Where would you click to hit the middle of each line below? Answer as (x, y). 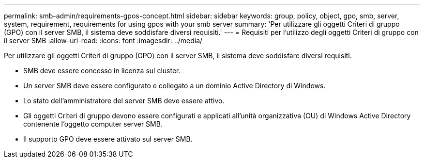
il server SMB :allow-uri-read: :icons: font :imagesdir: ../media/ (103, 40)
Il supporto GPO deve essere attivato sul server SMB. (108, 139)
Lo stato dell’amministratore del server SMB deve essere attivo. (124, 101)
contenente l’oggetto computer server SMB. (93, 124)
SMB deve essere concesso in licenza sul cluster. (102, 71)
